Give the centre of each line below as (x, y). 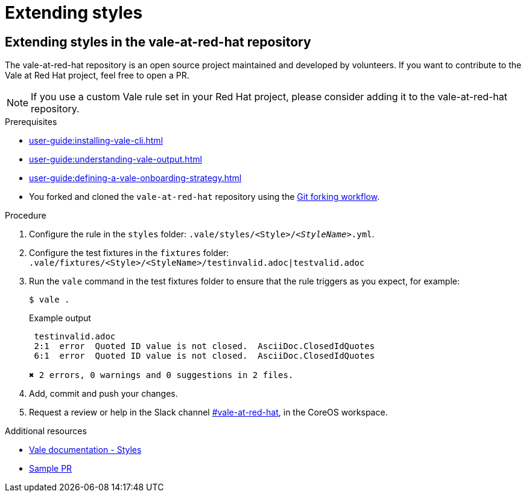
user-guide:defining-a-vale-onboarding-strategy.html (135, 178)
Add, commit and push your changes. (103, 394)
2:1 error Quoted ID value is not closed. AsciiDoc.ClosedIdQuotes (204, 346)
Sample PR (51, 469)
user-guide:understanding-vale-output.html (116, 159)
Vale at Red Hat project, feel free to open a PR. (97, 75)
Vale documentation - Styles (85, 450)
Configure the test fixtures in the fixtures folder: (129, 253)
